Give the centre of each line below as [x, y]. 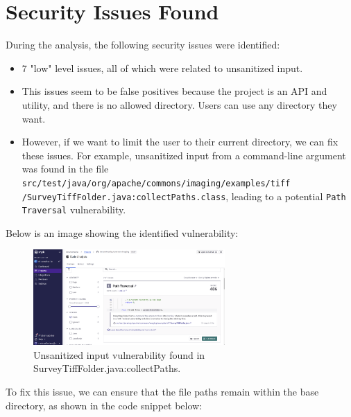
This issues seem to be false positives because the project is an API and [174, 91]
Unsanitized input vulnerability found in [119, 354]
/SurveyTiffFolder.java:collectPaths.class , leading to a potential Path [184, 196]
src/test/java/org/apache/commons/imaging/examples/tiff [156, 183]
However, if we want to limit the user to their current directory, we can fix [180, 142]
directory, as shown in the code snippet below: [104, 405]
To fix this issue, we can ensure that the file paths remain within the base [162, 392]
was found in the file [65, 169]
